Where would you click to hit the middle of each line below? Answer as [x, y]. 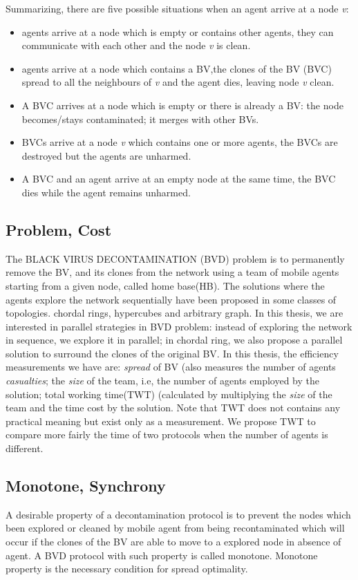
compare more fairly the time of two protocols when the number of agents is [167, 434]
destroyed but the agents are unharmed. [106, 155]
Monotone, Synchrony [86, 486]
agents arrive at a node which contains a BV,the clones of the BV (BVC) [177, 68]
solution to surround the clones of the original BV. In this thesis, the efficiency [172, 353]
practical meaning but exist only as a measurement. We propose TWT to [161, 421]
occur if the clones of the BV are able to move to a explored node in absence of [173, 542]
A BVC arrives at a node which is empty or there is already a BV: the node [182, 105]
